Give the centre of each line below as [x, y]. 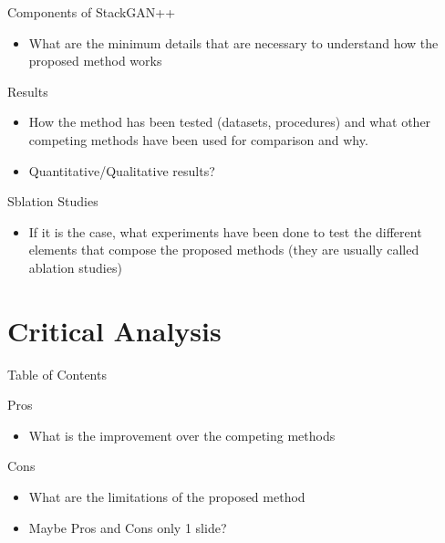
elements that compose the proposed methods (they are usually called [224, 250]
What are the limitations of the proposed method [167, 497]
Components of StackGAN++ [92, 12]
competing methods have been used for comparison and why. [198, 139]
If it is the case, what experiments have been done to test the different [225, 231]
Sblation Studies [53, 201]
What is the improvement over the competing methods [182, 435]
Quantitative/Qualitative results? [122, 170]
